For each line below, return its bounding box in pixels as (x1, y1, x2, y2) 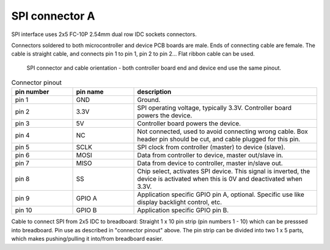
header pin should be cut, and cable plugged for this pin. (137, 135, 301, 144)
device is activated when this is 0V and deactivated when (137, 175, 302, 183)
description (137, 87, 172, 96)
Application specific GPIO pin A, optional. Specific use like (137, 190, 305, 199)
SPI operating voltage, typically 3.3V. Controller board (137, 104, 292, 112)
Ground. (137, 95, 161, 104)
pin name (76, 87, 104, 96)
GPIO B (76, 206, 97, 215)
